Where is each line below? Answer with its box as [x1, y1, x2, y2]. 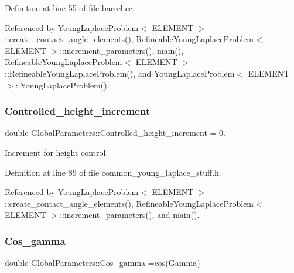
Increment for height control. [5, 146, 108, 158]
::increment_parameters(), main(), [60, 44, 184, 56]
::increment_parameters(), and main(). [60, 209, 200, 221]
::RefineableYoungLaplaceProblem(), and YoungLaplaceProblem [5, 67, 235, 79]
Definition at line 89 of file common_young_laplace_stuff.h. [5, 166, 221, 178]
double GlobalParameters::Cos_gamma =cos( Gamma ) [5, 257, 200, 269]
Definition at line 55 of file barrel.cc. [5, 2, 135, 13]
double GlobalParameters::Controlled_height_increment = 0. [5, 127, 226, 139]
